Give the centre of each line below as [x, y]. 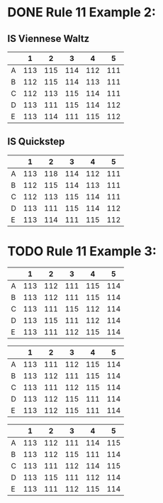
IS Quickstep [36, 142]
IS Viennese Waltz [49, 39]
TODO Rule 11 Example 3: [82, 251]
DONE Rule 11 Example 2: [81, 12]
